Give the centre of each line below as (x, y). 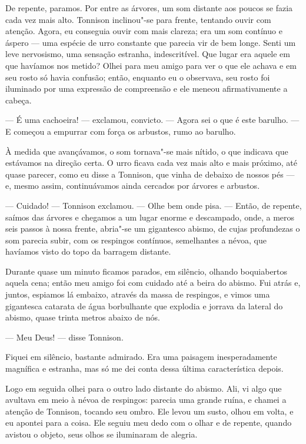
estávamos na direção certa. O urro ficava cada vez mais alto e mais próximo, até (151, 163)
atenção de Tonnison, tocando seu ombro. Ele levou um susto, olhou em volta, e (149, 411)
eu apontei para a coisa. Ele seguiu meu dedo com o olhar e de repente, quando (149, 423)
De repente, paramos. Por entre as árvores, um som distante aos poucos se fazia (149, 8)
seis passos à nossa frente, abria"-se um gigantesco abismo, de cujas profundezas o (153, 228)
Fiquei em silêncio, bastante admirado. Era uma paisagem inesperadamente (141, 357)
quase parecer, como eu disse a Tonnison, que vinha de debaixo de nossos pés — (150, 174)
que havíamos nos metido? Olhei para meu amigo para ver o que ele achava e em (151, 65)
